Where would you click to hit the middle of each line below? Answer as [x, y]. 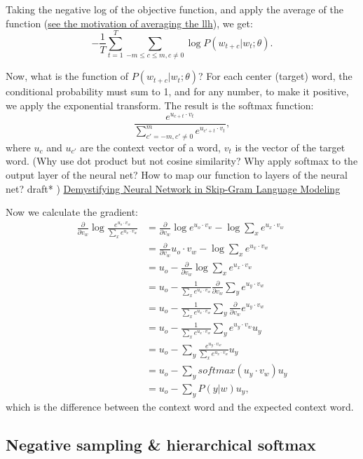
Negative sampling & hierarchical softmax [161, 444]
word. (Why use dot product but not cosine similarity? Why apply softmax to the [182, 161]
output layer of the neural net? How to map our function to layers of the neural [177, 175]
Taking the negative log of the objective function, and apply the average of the [174, 9]
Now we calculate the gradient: [72, 212]
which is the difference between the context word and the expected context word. [180, 406]
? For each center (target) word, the [275, 76]
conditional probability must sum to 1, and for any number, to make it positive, [177, 91]
